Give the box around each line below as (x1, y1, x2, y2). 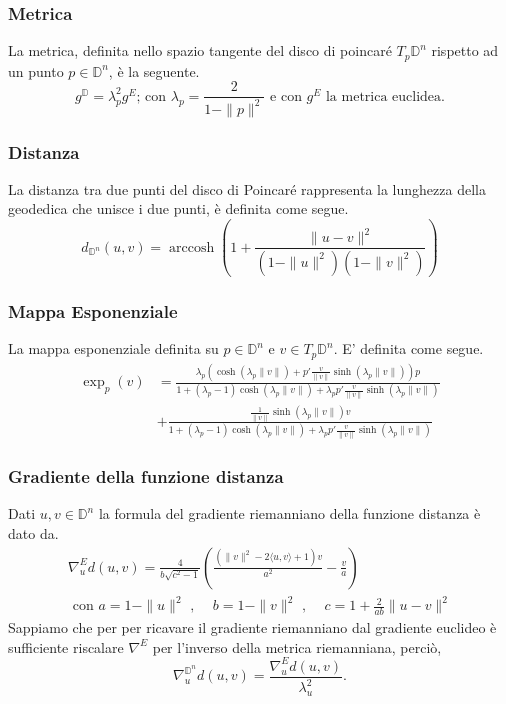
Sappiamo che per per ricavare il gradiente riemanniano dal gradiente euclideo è (8, 617, 497, 638)
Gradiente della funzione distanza (8, 464, 284, 489)
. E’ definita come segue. (333, 338, 484, 359)
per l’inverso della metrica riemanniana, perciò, (152, 636, 442, 657)
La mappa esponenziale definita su (8, 338, 219, 359)
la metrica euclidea (325, 89, 442, 104)
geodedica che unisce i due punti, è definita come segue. (8, 198, 349, 219)
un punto (8, 60, 64, 81)
